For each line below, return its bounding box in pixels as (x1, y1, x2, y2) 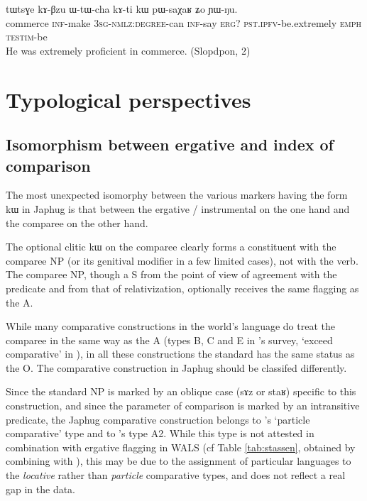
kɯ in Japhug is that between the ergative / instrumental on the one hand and (6, 201, 350, 216)
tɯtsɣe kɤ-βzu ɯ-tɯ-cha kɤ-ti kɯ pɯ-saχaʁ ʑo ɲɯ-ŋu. (6, 1, 238, 16)
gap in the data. (6, 481, 76, 496)
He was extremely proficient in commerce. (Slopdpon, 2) (6, 43, 251, 57)
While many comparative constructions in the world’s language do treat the (6, 319, 335, 334)
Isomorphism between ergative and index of (6, 133, 334, 155)
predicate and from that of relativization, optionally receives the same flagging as (6, 280, 359, 295)
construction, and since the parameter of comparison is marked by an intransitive (6, 398, 360, 413)
